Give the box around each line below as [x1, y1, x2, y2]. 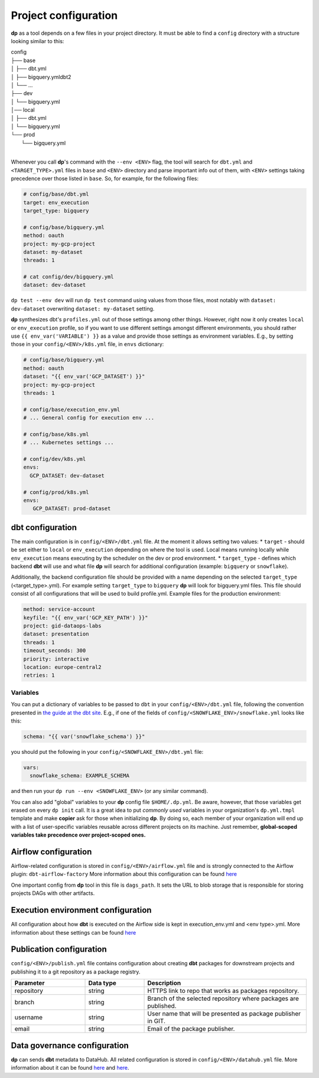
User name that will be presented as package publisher [147, 1010, 301, 1018]
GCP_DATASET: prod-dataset [32, 505, 111, 512]
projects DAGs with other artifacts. [11, 890, 95, 897]
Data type [88, 979, 116, 987]
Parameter [14, 979, 45, 987]
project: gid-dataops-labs [23, 623, 102, 629]
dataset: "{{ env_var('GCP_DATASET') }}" [23, 373, 145, 380]
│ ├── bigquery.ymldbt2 [11, 73, 71, 80]
